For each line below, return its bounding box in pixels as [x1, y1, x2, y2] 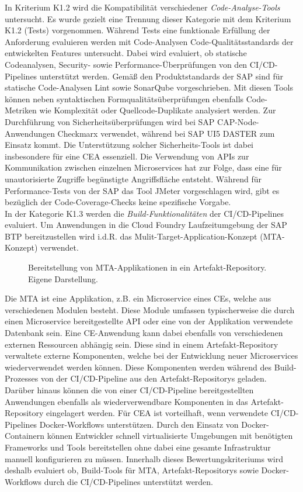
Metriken [5, 104, 37, 116]
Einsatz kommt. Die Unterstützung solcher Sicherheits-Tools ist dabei [5, 138, 254, 151]
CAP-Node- [217, 115, 259, 127]
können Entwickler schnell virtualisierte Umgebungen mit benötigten [47, 429, 293, 442]
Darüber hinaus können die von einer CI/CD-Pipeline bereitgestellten [5, 384, 254, 396]
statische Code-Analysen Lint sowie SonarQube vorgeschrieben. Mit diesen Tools [5, 81, 293, 93]
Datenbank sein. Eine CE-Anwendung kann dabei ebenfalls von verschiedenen [5, 327, 283, 339]
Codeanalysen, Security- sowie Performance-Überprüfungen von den [5, 58, 248, 70]
